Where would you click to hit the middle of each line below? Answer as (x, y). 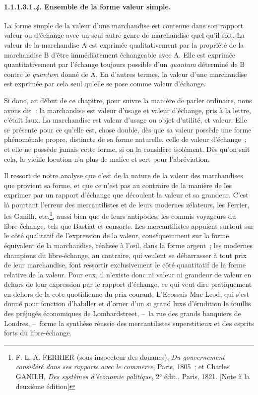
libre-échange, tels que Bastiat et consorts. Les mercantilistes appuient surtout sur (129, 226)
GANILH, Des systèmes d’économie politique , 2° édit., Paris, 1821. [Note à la (133, 376)
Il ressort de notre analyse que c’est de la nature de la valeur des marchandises (124, 175)
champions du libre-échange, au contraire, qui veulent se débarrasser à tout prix (126, 255)
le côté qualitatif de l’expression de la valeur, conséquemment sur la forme (117, 235)
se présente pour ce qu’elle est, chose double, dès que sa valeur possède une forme (128, 129)
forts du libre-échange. (38, 333)
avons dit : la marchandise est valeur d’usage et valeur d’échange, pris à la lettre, (128, 110)
